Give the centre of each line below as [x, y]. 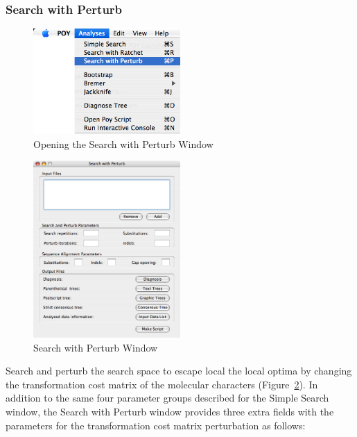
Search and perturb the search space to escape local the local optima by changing [179, 371]
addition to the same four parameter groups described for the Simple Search [167, 398]
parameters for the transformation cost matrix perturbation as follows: [156, 425]
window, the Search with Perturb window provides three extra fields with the [170, 411]
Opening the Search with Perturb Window [123, 143]
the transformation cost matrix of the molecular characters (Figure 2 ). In [162, 384]
